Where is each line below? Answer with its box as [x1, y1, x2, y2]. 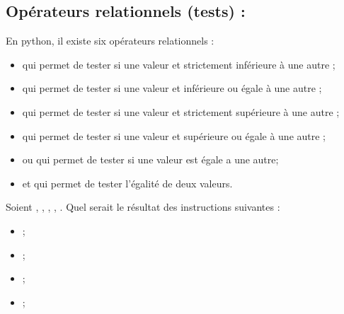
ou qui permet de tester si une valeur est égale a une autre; [22, 152, 279, 167]
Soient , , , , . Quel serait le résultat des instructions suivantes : [6, 199, 280, 214]
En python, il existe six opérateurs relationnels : [6, 33, 214, 48]
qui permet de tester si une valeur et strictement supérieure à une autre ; [22, 104, 340, 119]
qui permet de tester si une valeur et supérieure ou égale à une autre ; [22, 128, 326, 143]
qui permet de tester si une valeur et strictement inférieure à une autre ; [22, 57, 336, 71]
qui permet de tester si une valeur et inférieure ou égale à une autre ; [22, 81, 322, 95]
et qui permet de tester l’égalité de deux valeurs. [22, 175, 233, 190]
